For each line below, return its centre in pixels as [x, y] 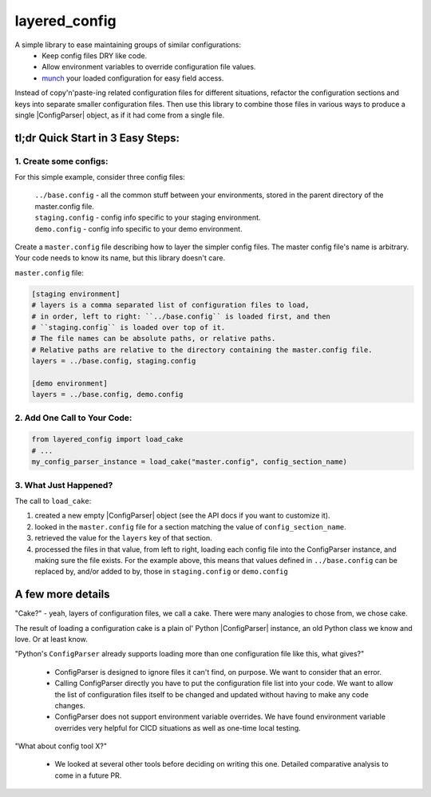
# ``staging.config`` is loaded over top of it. [129, 327]
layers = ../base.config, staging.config [114, 361]
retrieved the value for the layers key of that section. [124, 538]
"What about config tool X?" [61, 746]
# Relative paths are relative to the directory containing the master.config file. [202, 350]
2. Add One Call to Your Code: [73, 418]
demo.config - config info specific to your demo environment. [138, 228]
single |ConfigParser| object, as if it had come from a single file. [120, 115]
